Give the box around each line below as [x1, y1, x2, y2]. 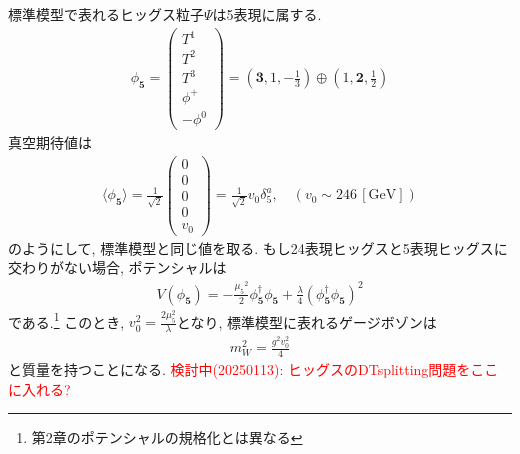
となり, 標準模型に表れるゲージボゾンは [176, 311, 437, 332]
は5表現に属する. [212, 4, 322, 24]
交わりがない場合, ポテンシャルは [8, 257, 227, 278]
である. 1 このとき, [8, 308, 125, 332]
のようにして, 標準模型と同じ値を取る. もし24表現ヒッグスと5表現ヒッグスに [8, 237, 508, 258]
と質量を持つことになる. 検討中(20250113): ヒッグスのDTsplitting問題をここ [8, 358, 499, 379]
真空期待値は [8, 132, 92, 153]
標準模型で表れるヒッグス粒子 [8, 4, 204, 24]
